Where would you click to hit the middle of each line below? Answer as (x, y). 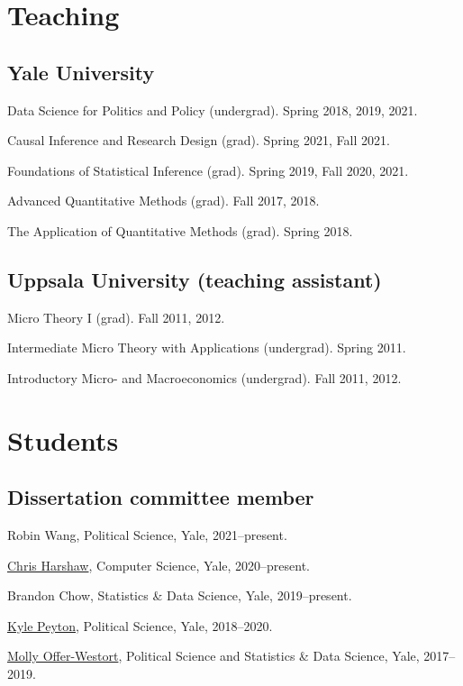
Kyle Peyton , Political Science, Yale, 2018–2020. (140, 625)
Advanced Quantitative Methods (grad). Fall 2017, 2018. (163, 201)
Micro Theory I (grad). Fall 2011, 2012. (116, 317)
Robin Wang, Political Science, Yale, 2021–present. (147, 535)
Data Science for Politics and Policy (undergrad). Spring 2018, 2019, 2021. (213, 110)
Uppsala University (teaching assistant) (195, 279)
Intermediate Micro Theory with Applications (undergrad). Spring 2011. (207, 348)
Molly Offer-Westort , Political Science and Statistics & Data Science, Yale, (213, 656)
